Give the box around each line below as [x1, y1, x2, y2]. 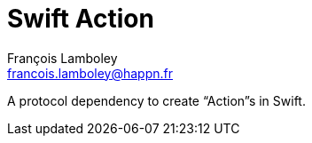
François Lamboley [7, 50, 118, 66]
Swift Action [7, 4, 154, 34]
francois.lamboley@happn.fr [7, 65, 173, 81]
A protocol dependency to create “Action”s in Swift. [7, 92, 306, 108]
